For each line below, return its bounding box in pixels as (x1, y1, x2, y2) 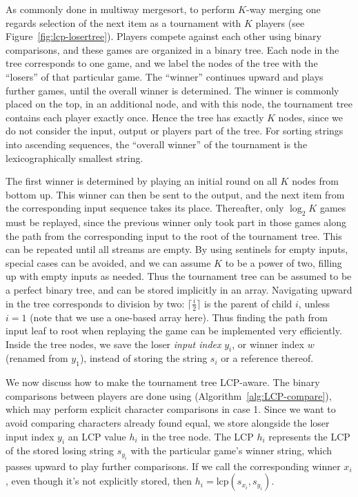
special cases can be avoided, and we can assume (6, 255, 211, 270)
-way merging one (246, 2, 321, 16)
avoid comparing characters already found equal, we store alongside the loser (6, 416, 330, 430)
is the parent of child (204, 296, 292, 310)
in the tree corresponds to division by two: (6, 296, 185, 310)
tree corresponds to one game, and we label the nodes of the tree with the (6, 56, 318, 70)
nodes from (292, 174, 339, 188)
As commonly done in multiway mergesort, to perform (6, 2, 235, 16)
